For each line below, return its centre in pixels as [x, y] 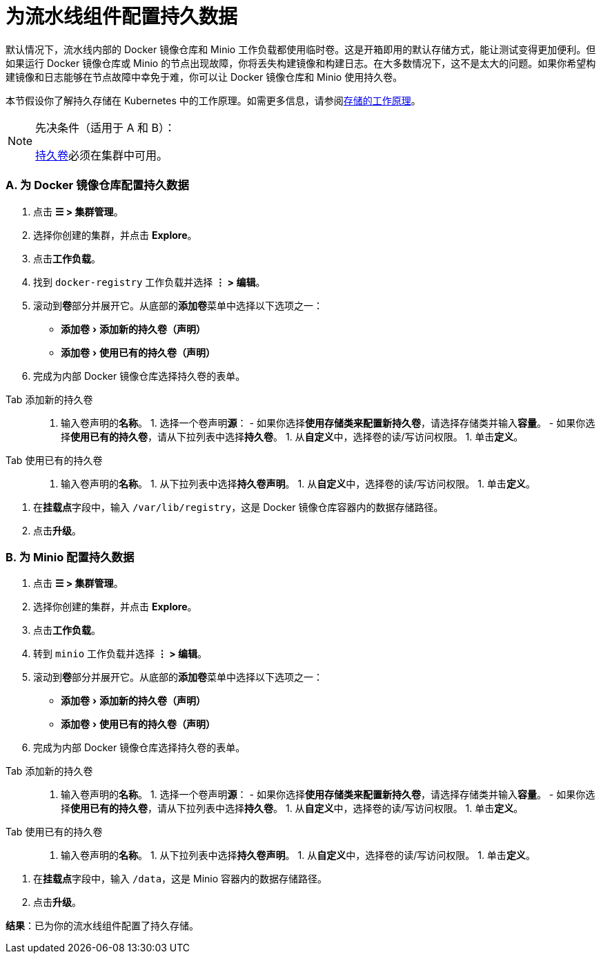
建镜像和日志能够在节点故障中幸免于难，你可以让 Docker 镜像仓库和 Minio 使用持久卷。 [204, 77]
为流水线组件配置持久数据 [122, 17]
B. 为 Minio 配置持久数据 [70, 557]
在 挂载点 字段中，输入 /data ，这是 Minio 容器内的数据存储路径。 [180, 879]
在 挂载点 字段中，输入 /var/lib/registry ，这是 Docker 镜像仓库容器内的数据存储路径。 [238, 507]
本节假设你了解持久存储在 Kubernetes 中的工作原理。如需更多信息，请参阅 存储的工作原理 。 [213, 100]
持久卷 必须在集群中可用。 [102, 155]
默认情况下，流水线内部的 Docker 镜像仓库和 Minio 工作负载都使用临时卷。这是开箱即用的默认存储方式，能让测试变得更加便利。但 [301, 49]
